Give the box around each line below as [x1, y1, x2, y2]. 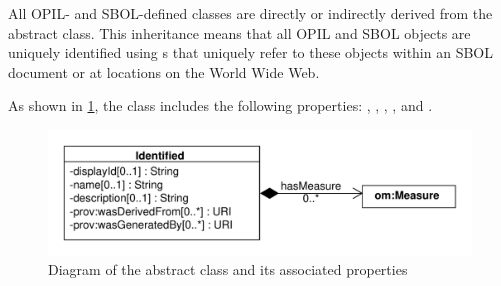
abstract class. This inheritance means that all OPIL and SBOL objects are [8, 22, 471, 43]
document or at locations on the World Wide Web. [8, 61, 320, 82]
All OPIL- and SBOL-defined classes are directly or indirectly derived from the [8, 3, 493, 23]
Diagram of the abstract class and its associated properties [48, 259, 408, 280]
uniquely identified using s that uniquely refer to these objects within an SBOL [8, 42, 493, 63]
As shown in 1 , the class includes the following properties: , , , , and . [8, 95, 433, 116]
